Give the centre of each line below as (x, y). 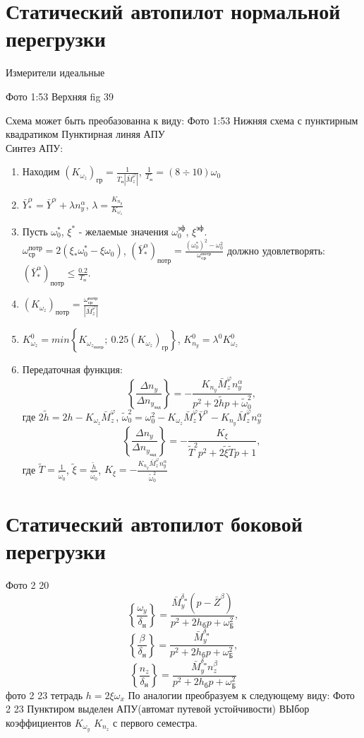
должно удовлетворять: (276, 250)
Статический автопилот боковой (154, 523)
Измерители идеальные (55, 72)
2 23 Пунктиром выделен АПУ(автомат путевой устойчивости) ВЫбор (158, 709)
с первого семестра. (155, 722)
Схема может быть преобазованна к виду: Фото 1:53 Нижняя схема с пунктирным (182, 120)
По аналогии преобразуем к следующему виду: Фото (241, 695)
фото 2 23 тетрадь (44, 695)
